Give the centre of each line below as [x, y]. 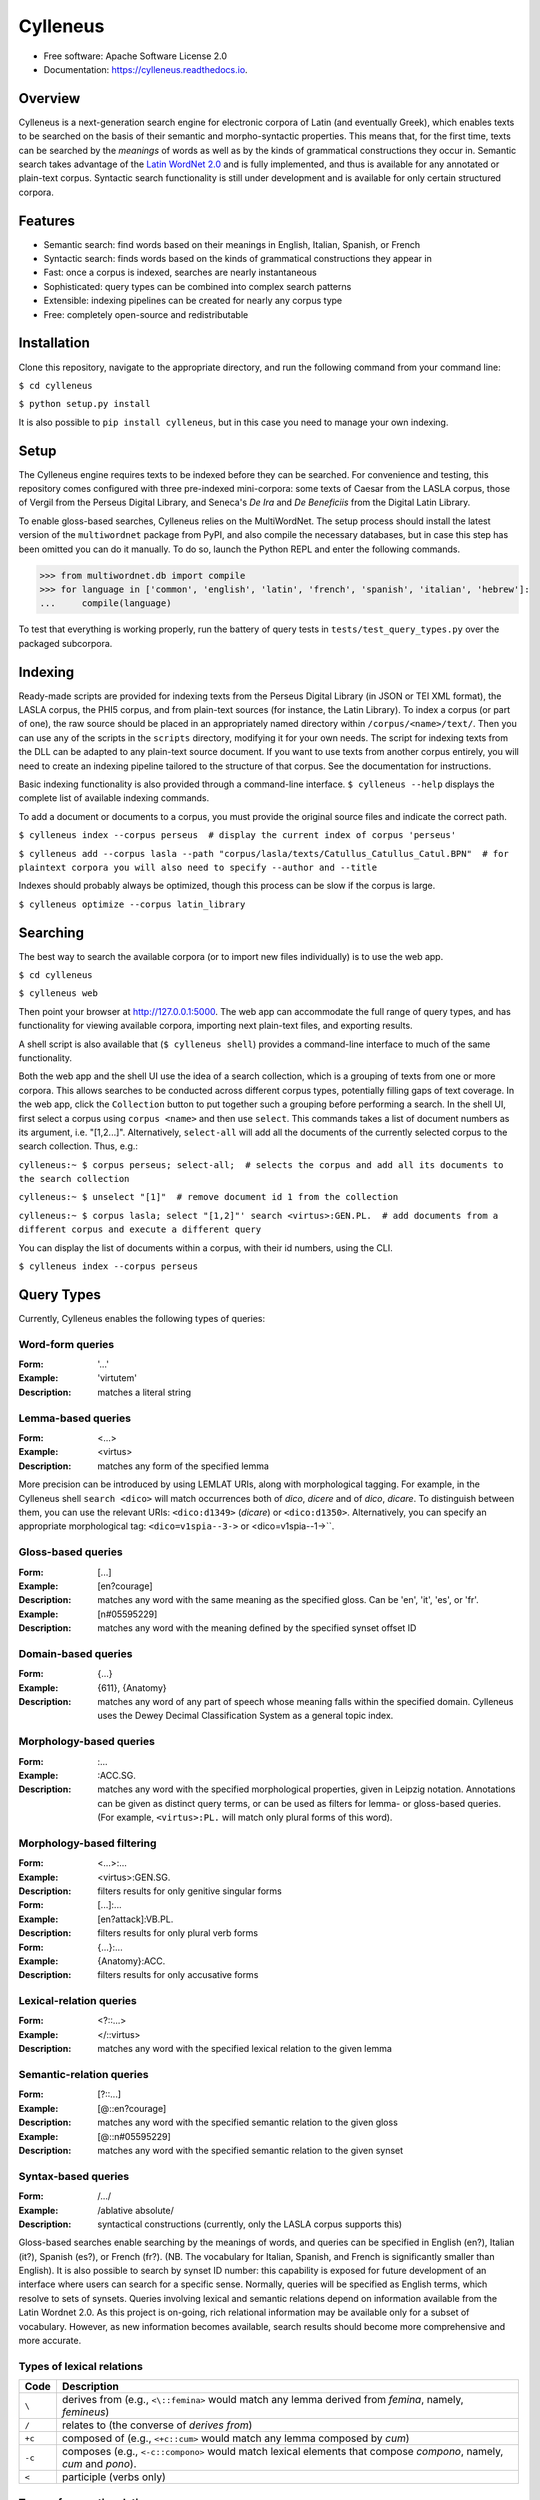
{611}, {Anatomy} [132, 1687]
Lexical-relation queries [77, 2001]
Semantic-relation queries [83, 2075]
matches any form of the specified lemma [183, 1466]
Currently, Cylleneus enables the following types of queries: [142, 1318]
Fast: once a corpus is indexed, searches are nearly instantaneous [180, 272]
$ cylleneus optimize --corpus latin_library [132, 904]
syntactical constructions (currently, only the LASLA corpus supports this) [250, 2224]
